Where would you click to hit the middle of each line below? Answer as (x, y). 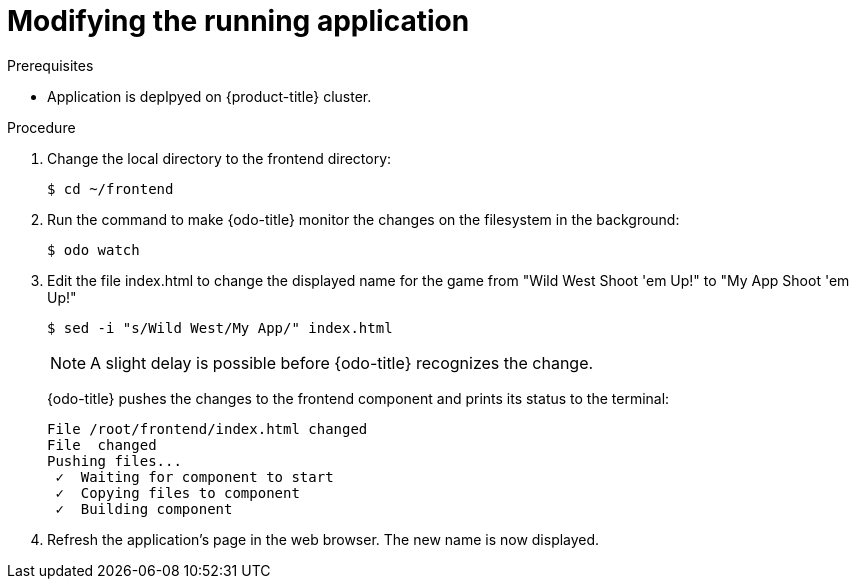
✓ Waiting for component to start (194, 476)
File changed (102, 444)
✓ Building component (144, 508)
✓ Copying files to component (177, 492)
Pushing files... (114, 460)
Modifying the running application (238, 21)
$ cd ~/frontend (110, 188)
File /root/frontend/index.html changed (207, 428)
